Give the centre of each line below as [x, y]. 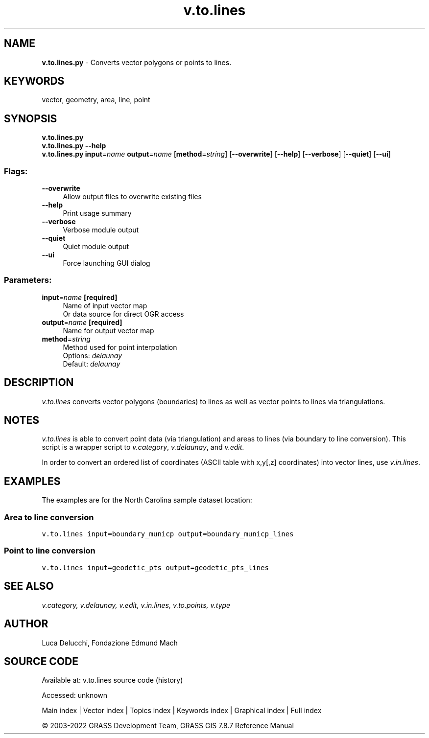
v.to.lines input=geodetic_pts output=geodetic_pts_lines [155, 567]
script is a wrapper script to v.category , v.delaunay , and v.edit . [143, 447]
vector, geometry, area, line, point [96, 100]
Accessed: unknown [75, 695]
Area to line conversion [49, 517]
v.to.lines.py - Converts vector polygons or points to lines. [137, 62]
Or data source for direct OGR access [123, 314]
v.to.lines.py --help [74, 146]
